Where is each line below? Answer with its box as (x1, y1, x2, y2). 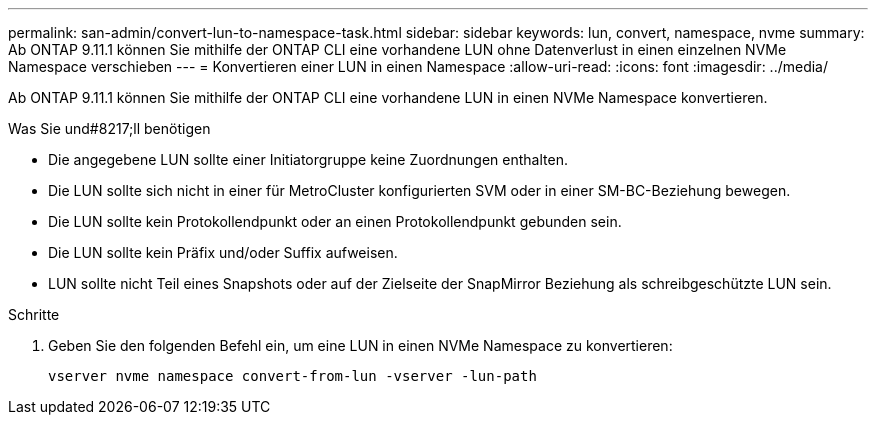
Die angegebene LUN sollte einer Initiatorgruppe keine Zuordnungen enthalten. (48, 151, 568, 168)
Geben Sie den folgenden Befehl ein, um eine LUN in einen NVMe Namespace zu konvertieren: (48, 337, 673, 354)
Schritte (8, 306, 60, 323)
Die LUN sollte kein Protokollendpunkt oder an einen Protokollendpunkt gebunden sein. (48, 213, 622, 230)
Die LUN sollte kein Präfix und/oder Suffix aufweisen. (48, 244, 398, 261)
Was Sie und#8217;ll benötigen (8, 120, 211, 137)
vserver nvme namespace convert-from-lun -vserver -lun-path (48, 368, 537, 384)
